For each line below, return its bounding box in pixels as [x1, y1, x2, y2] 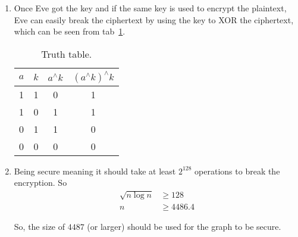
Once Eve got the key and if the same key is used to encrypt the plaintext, [14, 2, 287, 14]
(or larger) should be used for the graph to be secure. [87, 220, 281, 232]
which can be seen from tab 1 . [14, 25, 126, 38]
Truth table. [41, 46, 92, 61]
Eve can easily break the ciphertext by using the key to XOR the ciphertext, [14, 13, 294, 26]
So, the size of [14, 220, 65, 232]
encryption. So [14, 176, 67, 189]
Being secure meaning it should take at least [14, 164, 176, 177]
